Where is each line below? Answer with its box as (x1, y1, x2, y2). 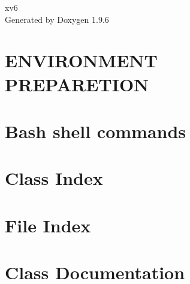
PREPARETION (5, 71, 149, 96)
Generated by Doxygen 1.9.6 (5, 13, 109, 25)
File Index (5, 213, 91, 237)
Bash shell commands (5, 118, 186, 143)
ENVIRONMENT (5, 48, 158, 73)
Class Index (5, 166, 103, 190)
